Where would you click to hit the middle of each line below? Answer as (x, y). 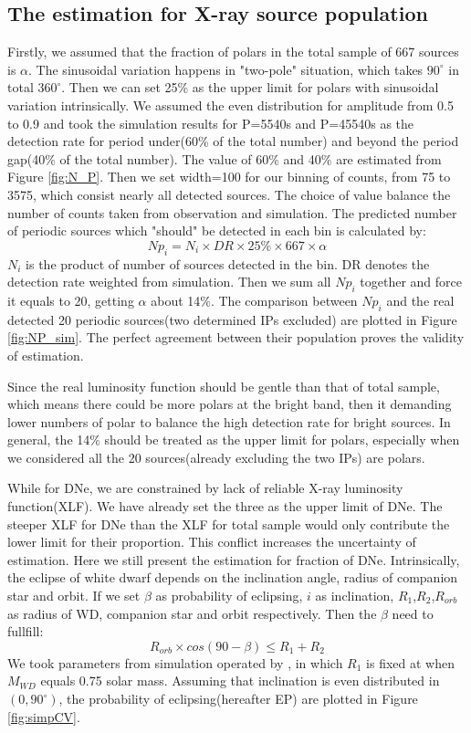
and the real (420, 300)
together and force (411, 282)
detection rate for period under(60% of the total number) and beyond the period (233, 141)
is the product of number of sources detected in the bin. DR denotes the (228, 263)
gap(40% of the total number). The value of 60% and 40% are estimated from (225, 158)
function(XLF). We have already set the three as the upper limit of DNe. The (225, 506)
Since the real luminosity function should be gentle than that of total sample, (224, 386)
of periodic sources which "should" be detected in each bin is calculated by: (217, 230)
